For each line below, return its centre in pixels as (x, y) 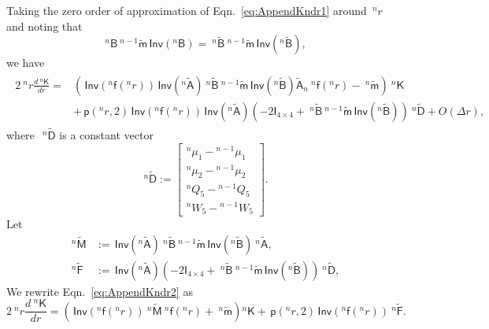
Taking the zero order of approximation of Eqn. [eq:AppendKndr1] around (187, 10)
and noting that (44, 26)
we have (26, 63)
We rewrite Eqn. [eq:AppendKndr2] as (100, 291)
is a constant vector (106, 135)
